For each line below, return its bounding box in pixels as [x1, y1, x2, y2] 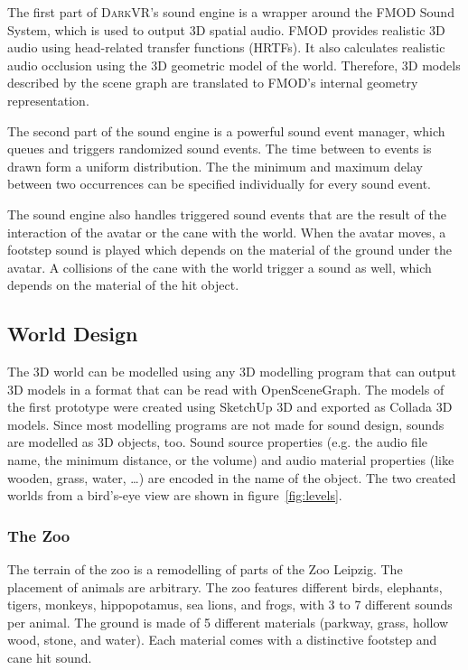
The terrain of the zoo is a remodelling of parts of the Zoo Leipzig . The [7, 560, 403, 579]
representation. [7, 90, 89, 109]
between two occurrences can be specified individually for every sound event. [7, 174, 431, 193]
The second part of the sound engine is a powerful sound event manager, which [7, 121, 445, 140]
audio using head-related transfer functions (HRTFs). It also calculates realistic [7, 38, 445, 57]
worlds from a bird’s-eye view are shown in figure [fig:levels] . [7, 486, 342, 505]
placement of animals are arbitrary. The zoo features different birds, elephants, [7, 577, 443, 596]
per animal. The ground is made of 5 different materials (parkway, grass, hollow [7, 612, 449, 631]
